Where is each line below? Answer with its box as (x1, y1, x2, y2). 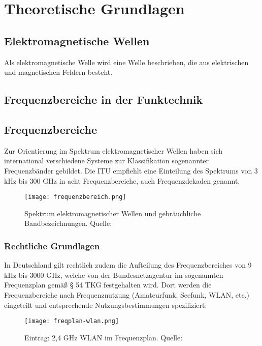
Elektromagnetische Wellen (4, 33, 150, 48)
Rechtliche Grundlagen (4, 239, 100, 252)
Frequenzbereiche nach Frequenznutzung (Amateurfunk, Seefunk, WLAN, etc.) (4, 289, 250, 300)
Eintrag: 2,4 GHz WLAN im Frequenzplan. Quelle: (24, 332, 183, 342)
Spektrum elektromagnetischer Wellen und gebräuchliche (24, 208, 201, 218)
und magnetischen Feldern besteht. (4, 67, 113, 77)
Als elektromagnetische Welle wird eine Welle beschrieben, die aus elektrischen (4, 56, 249, 67)
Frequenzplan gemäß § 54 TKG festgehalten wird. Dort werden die (4, 279, 212, 290)
